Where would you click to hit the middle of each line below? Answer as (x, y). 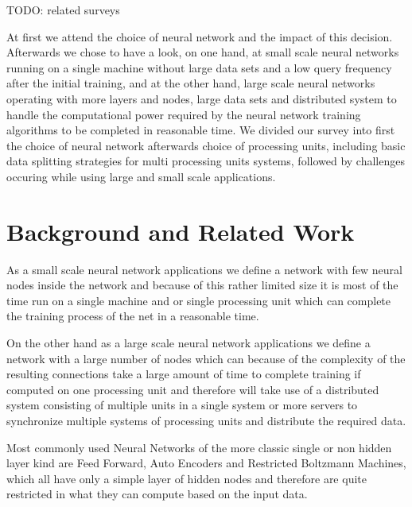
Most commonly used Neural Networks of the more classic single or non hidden (199, 447)
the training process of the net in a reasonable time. (133, 316)
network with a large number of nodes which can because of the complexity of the (206, 358)
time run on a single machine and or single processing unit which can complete (199, 300)
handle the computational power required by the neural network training (184, 114)
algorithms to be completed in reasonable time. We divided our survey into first (201, 130)
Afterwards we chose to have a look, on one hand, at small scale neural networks (203, 52)
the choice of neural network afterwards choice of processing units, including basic (206, 145)
